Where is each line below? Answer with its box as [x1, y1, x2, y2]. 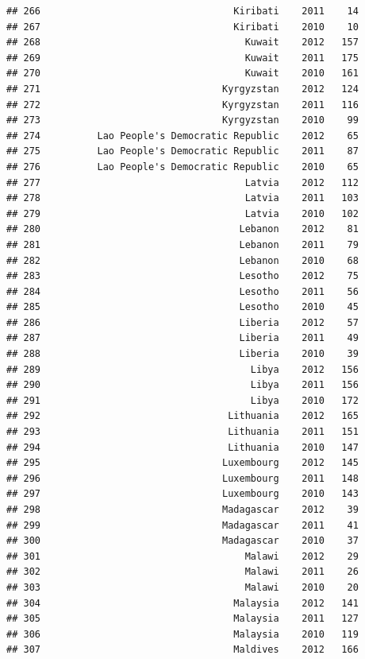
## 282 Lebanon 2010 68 [6, 254, 359, 266]
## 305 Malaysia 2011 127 [6, 613, 359, 625]
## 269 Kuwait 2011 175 [6, 52, 359, 64]
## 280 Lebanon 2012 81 [6, 223, 359, 235]
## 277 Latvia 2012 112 [6, 176, 359, 188]
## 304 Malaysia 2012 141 [6, 597, 359, 609]
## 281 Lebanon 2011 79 [6, 238, 359, 250]
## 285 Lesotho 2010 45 [6, 301, 359, 313]
